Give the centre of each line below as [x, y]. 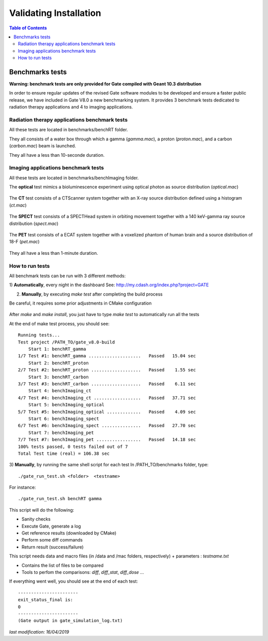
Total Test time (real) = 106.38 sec [64, 453]
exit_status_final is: [46, 600]
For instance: [23, 487]
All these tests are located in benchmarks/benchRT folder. [69, 130]
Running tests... [39, 335]
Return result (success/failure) [53, 547]
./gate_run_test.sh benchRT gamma [60, 499]
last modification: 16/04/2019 [39, 632]
